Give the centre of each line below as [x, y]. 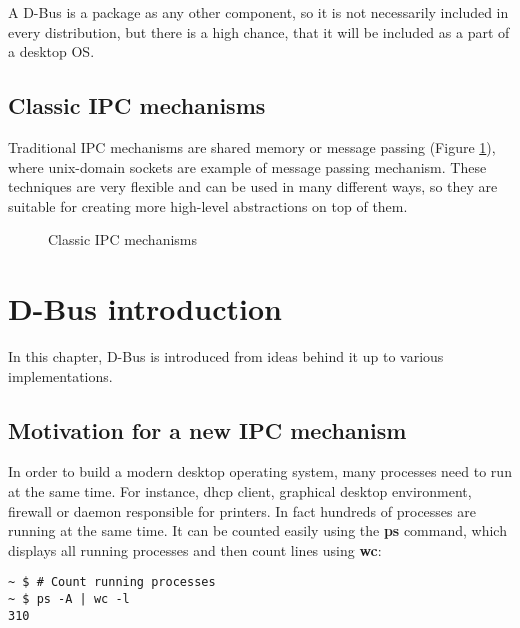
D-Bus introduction [145, 308]
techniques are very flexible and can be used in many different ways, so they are [253, 186]
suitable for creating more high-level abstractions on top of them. [208, 205]
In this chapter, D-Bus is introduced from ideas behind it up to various [226, 356]
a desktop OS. [51, 51]
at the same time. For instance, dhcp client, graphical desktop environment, [240, 491]
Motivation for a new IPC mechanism [207, 429]
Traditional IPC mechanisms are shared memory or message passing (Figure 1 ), [252, 146]
